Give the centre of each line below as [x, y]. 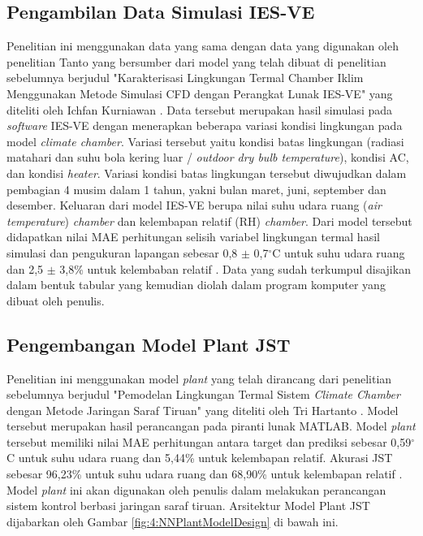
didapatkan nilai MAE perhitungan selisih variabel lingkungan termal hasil [193, 237]
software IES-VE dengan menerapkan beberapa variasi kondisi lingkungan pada [205, 125]
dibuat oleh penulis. [56, 300]
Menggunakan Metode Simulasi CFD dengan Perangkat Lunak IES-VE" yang [200, 93]
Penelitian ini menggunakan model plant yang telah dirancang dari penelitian [199, 378]
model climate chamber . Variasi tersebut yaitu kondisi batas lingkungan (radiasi [205, 141]
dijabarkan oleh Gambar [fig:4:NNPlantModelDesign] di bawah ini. [173, 521]
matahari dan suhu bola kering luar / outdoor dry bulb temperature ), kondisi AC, [208, 157]
